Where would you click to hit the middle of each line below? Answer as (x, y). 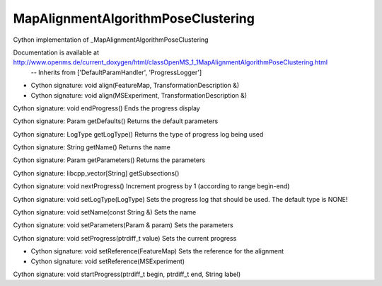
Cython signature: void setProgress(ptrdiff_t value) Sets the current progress (125, 238)
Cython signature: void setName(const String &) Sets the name (105, 212)
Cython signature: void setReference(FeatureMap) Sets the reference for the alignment (157, 251)
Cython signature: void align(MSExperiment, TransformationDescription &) (139, 95)
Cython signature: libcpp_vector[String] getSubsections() (96, 173)
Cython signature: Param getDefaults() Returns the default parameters (116, 121)
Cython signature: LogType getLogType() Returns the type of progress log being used (138, 134)
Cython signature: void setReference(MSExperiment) (108, 261)
